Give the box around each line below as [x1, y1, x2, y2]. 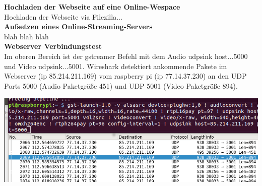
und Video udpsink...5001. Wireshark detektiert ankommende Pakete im [4, 60, 227, 71]
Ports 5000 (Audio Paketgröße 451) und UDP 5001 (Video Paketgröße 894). [4, 80, 238, 91]
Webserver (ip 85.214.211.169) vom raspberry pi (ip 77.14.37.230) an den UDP [4, 71, 247, 81]
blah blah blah [4, 31, 49, 41]
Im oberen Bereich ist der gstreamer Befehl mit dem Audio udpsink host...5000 [4, 50, 248, 61]
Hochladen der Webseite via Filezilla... [4, 11, 122, 22]
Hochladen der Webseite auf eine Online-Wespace [4, 2, 180, 12]
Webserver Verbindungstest [4, 41, 102, 51]
